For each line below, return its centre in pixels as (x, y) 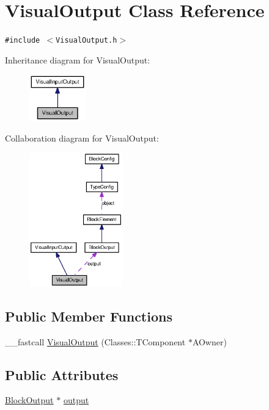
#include (23, 41)
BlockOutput (29, 400)
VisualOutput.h (87, 41)
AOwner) (209, 341)
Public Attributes (62, 374)
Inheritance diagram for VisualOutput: (78, 59)
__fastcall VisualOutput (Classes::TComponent (95, 341)
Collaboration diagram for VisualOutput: (82, 138)
